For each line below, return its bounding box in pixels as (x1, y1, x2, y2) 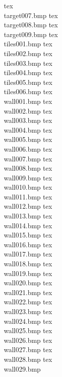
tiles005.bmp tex (4, 77, 52, 87)
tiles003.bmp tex (4, 58, 52, 68)
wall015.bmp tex (4, 230, 52, 240)
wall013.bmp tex (4, 211, 52, 221)
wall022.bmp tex (4, 297, 52, 307)
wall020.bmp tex (4, 278, 52, 288)
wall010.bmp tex (4, 182, 52, 192)
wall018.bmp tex (4, 258, 52, 269)
